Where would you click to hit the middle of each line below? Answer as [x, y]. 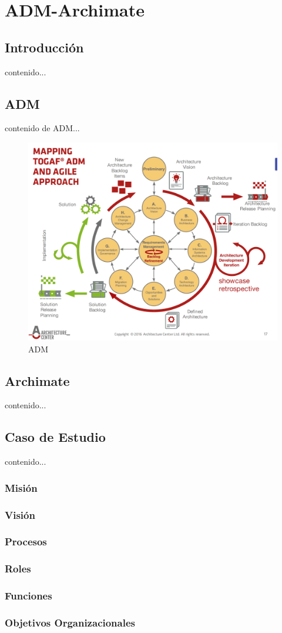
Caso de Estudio [55, 437]
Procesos [26, 542]
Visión [20, 514]
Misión [21, 487]
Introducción [44, 47]
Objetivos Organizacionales [70, 622]
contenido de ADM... [42, 128]
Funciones [28, 596]
